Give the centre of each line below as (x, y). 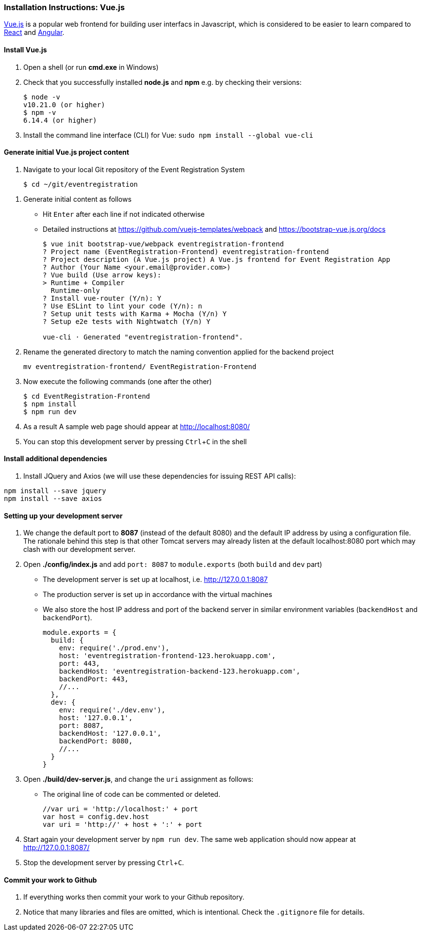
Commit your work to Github (50, 880)
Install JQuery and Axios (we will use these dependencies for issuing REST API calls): (160, 476)
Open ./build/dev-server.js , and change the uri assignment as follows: (138, 779)
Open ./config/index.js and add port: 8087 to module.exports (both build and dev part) (173, 564)
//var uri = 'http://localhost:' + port (121, 809)
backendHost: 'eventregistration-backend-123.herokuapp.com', (180, 671)
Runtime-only (75, 290)
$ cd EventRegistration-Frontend (87, 396)
